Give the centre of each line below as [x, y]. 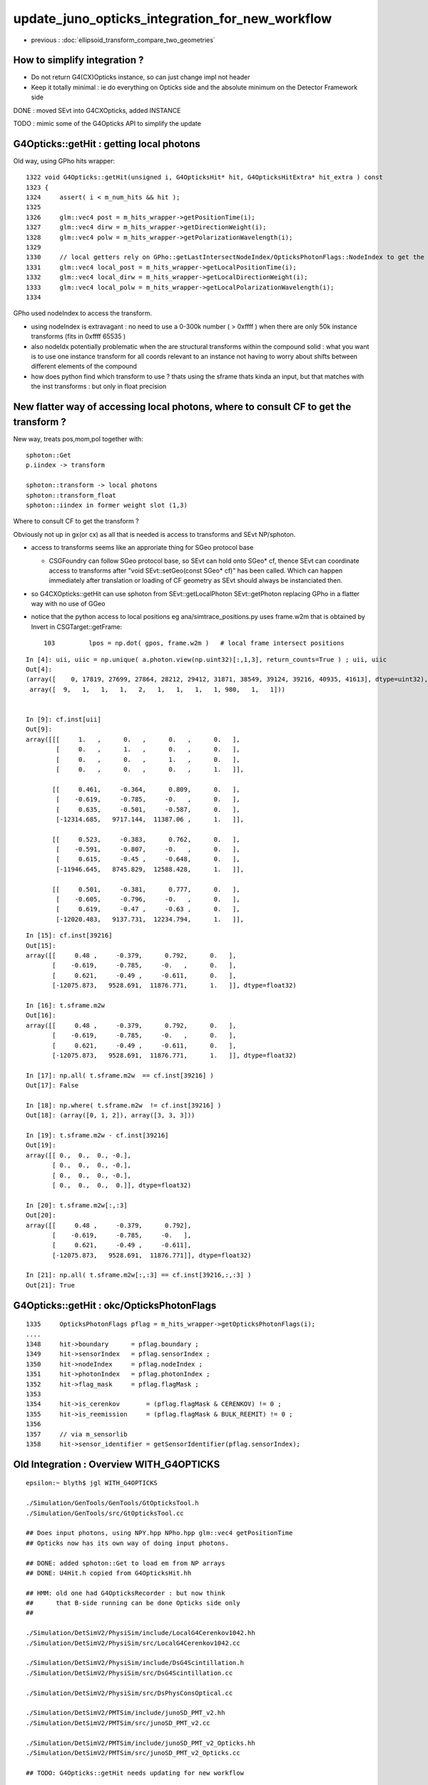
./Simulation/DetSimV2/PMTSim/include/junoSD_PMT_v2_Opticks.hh [141, 1743]
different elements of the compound [84, 366]
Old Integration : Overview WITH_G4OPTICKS [117, 1464]
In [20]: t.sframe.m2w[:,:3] [77, 1205]
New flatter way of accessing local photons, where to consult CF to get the [182, 407]
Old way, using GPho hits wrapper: [64, 161]
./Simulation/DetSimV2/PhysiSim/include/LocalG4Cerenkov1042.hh [141, 1633]
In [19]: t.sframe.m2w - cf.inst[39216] [97, 1136]
